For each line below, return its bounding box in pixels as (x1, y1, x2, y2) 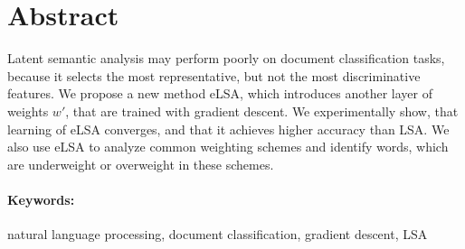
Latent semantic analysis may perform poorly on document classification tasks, (7, 49, 445, 68)
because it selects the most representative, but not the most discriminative (7, 66, 421, 85)
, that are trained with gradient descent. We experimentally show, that (65, 101, 459, 120)
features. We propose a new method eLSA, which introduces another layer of (7, 84, 433, 103)
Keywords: (7, 189, 75, 208)
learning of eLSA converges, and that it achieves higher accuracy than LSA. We (7, 119, 450, 138)
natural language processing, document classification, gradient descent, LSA (7, 225, 428, 244)
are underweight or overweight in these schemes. (7, 154, 274, 173)
